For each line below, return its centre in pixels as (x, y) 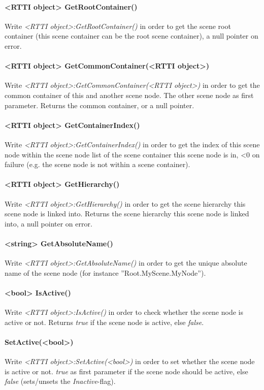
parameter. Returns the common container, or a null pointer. (100, 105)
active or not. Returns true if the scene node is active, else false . (104, 322)
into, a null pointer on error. (48, 223)
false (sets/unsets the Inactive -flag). (60, 381)
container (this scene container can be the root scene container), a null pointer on (131, 36)
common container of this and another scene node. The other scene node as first (129, 95)
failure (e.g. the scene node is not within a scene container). (97, 164)
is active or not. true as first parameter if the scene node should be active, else (126, 371)
